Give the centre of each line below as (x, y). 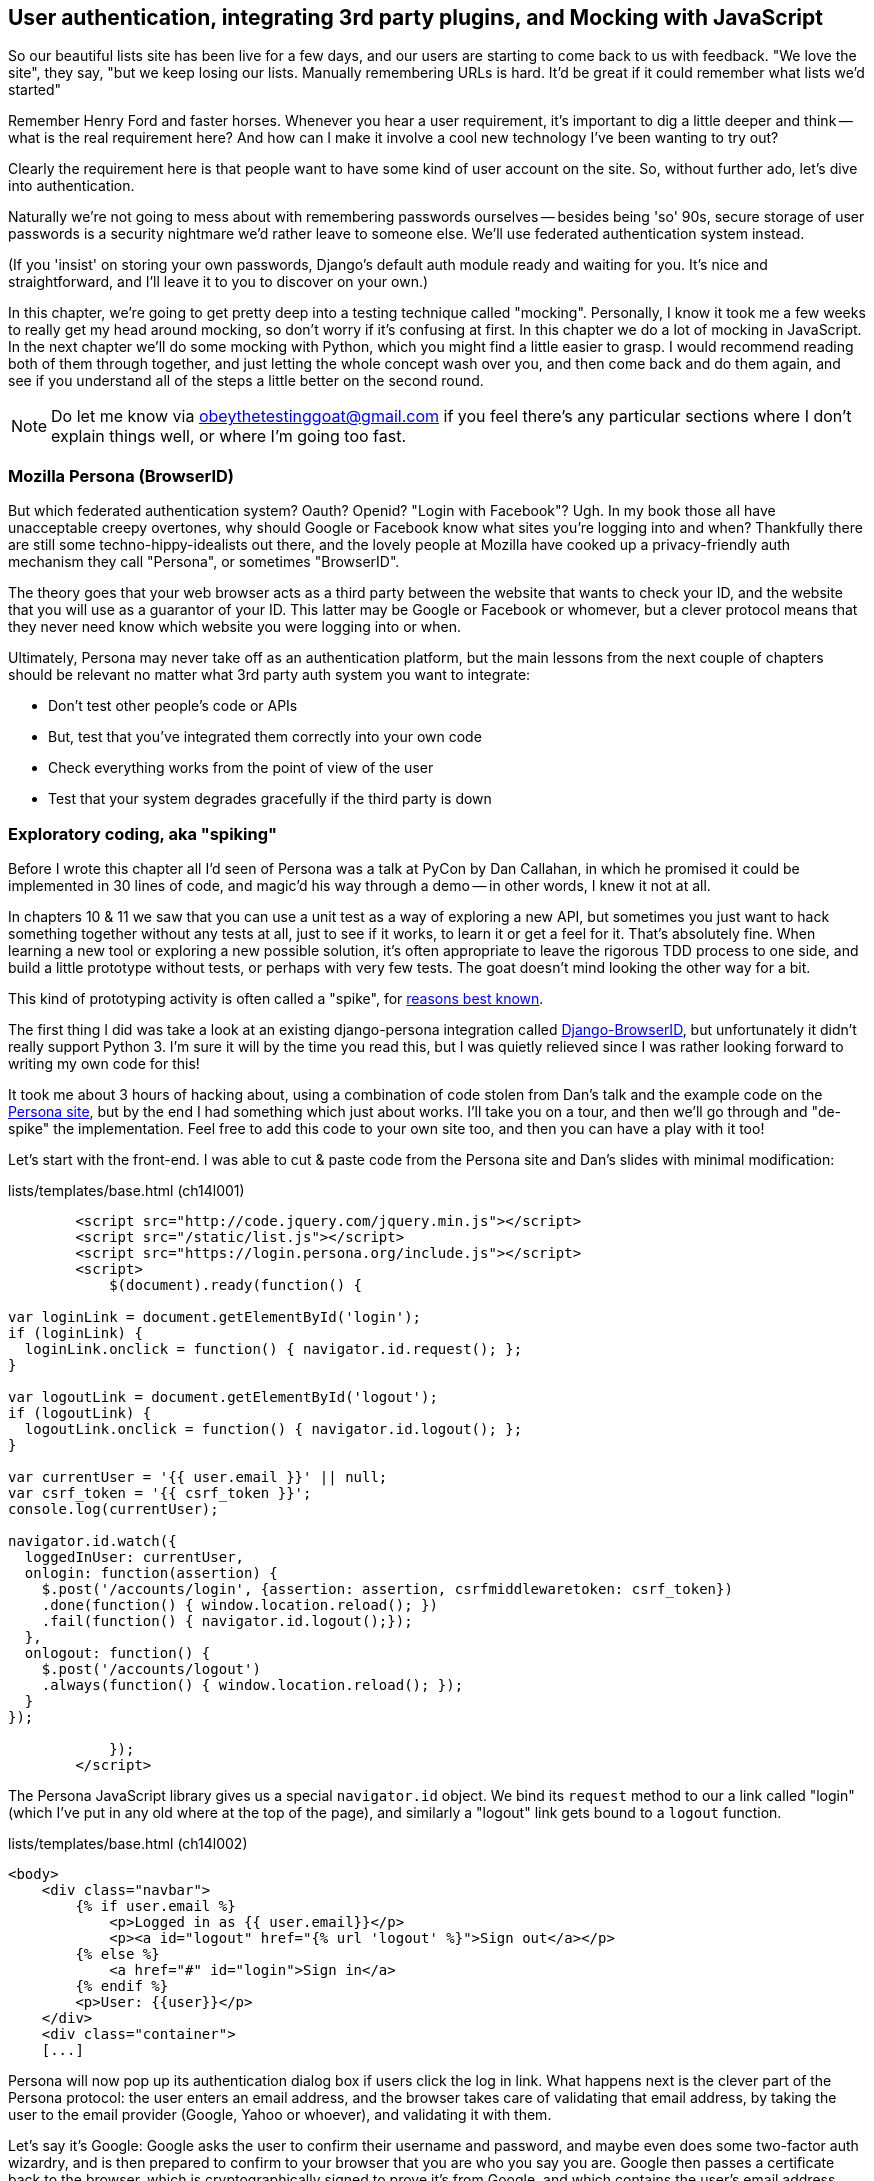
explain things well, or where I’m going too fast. (229, 436)
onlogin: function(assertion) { (151, 1572)
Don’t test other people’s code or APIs (173, 706)
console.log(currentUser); (113, 1508)
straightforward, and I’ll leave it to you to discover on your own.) (218, 282)
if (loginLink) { (75, 1332)
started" (35, 90)
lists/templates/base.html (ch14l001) (126, 1190)
